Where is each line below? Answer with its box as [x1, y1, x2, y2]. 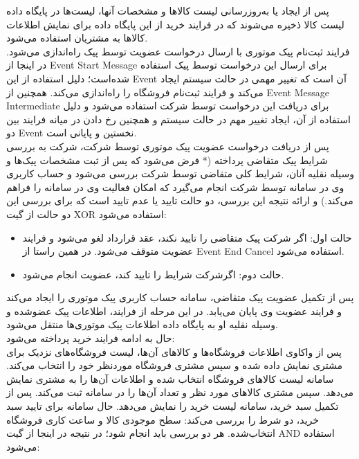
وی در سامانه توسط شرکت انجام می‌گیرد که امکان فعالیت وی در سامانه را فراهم [6, 179, 344, 194]
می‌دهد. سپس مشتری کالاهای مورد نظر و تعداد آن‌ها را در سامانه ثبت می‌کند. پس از [6, 385, 354, 399]
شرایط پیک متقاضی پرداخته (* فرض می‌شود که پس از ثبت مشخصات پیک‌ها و [6, 152, 328, 167]
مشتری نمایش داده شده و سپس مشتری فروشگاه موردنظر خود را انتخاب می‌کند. [6, 358, 343, 372]
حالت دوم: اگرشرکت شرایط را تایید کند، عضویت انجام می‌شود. [22, 267, 284, 281]
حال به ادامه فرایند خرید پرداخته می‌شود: [6, 331, 175, 345]
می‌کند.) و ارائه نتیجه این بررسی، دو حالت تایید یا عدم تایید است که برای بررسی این [6, 193, 353, 208]
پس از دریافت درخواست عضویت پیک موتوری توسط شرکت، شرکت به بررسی [6, 138, 329, 153]
